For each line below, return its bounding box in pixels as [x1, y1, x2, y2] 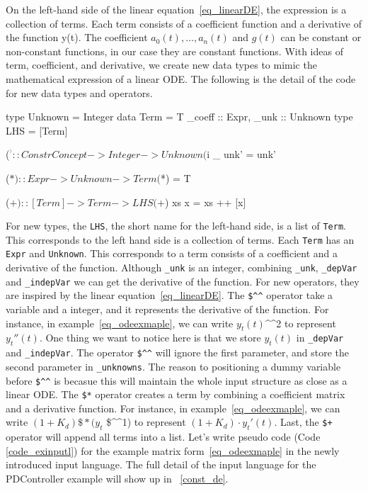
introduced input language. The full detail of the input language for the [6, 457, 316, 472]
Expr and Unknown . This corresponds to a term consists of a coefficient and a [6, 246, 338, 261]
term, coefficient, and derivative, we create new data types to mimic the [6, 57, 317, 72]
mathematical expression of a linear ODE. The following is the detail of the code [6, 71, 356, 86]
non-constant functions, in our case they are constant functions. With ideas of [6, 43, 343, 58]
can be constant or [280, 30, 362, 45]
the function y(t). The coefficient [6, 30, 148, 45]
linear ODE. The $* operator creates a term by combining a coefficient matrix [6, 387, 345, 402]
